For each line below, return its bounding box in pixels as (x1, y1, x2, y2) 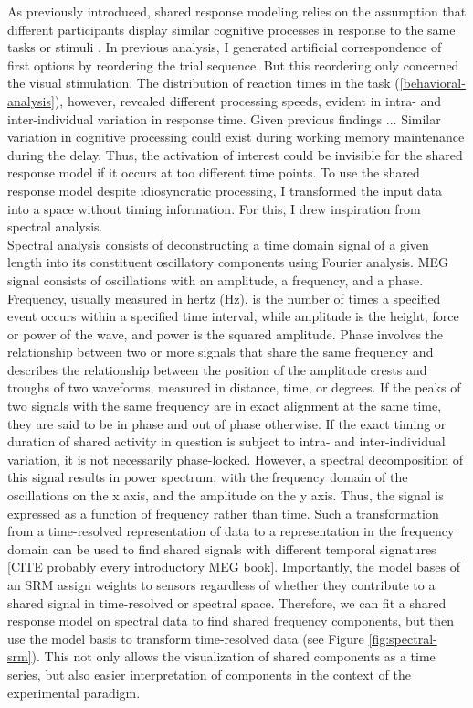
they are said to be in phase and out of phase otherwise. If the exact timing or (7, 413, 447, 433)
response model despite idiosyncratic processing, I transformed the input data (7, 180, 442, 199)
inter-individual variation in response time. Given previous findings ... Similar (7, 109, 441, 128)
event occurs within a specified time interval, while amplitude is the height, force (7, 306, 459, 326)
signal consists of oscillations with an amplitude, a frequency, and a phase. (7, 270, 424, 289)
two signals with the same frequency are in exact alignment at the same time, (7, 396, 442, 415)
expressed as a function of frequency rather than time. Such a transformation (7, 503, 439, 522)
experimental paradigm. (7, 682, 141, 702)
